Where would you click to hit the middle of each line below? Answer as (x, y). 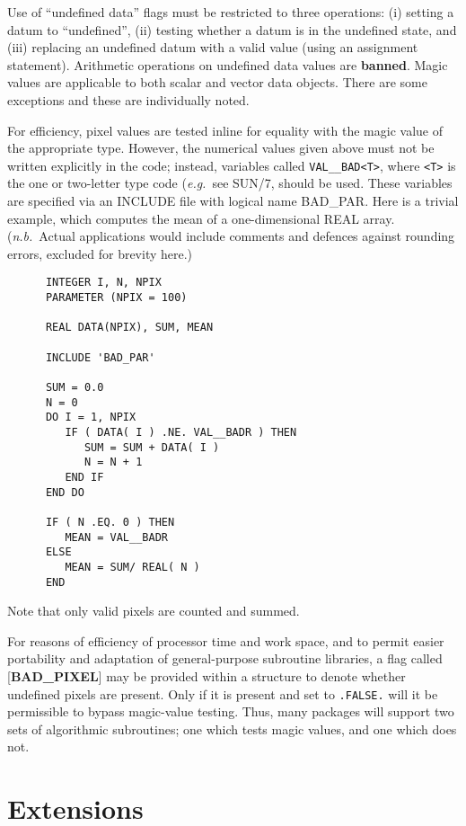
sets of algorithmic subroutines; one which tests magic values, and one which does (232, 728)
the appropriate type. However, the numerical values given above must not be (221, 148)
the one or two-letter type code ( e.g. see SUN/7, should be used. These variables (230, 183)
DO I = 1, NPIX (91, 417)
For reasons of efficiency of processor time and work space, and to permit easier (226, 640)
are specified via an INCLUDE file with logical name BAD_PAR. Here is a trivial (233, 200)
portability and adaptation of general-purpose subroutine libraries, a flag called (225, 658)
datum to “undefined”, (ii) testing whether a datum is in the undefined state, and (232, 29)
